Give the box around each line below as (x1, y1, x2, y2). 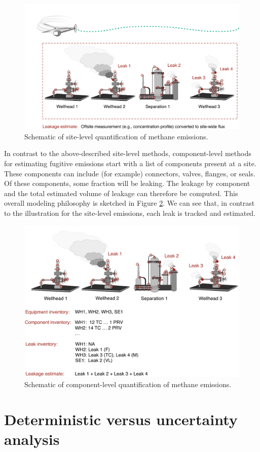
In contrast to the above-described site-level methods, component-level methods (4, 148, 251, 159)
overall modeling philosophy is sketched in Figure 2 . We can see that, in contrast (4, 198, 255, 208)
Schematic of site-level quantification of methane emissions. (24, 131, 208, 141)
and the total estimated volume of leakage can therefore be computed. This (4, 187, 238, 198)
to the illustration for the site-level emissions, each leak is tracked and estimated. (4, 207, 256, 218)
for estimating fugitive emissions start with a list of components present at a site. (4, 158, 256, 168)
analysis (4, 428, 60, 449)
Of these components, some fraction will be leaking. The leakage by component (4, 178, 250, 189)
